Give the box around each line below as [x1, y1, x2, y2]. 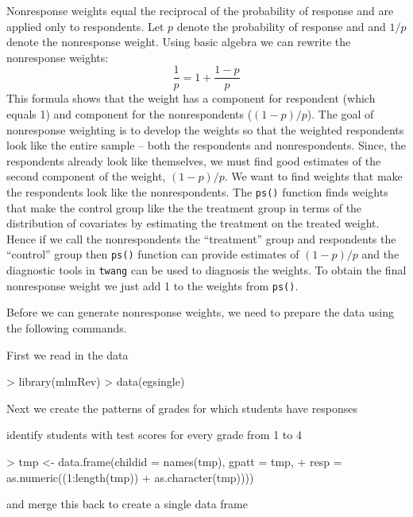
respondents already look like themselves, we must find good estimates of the [6, 152, 381, 169]
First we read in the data [6, 346, 129, 363]
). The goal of [307, 106, 374, 122]
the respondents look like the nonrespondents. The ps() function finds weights [6, 184, 388, 200]
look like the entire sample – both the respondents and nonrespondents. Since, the [6, 137, 406, 154]
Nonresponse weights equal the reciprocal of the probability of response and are [6, 2, 394, 18]
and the [361, 246, 399, 262]
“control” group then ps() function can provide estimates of [6, 246, 299, 262]
